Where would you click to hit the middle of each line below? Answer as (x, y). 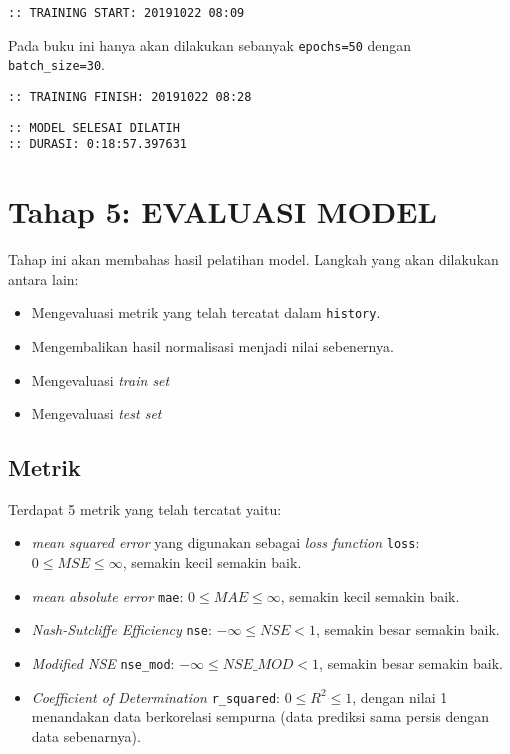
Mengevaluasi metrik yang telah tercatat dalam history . (206, 312)
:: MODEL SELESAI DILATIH (94, 127)
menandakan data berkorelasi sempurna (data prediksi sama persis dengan (260, 716)
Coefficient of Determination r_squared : (155, 696)
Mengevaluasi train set (100, 379)
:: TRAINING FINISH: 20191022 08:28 (130, 96)
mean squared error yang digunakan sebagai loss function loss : (225, 542)
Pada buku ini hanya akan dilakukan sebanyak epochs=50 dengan (210, 44)
